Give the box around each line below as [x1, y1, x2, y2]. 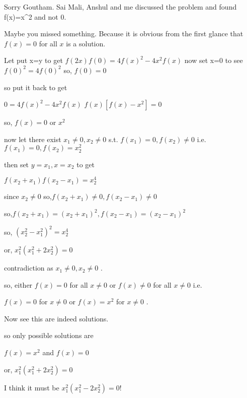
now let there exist [4, 134, 61, 144]
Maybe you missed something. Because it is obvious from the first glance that [4, 28, 243, 39]
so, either [4, 279, 33, 290]
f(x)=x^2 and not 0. [4, 11, 66, 22]
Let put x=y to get [4, 55, 63, 65]
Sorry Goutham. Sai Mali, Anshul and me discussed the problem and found [4, 2, 237, 12]
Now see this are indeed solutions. [4, 313, 109, 323]
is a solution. [66, 38, 106, 48]
